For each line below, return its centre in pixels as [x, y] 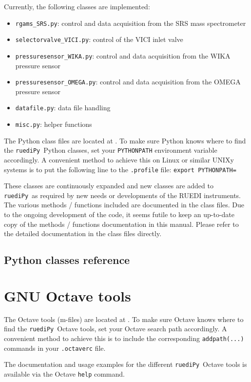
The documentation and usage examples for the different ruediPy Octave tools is [125, 364]
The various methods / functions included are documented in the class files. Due [124, 205]
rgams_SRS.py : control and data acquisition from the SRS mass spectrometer [131, 23]
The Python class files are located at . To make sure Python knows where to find [125, 140]
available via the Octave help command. [64, 373]
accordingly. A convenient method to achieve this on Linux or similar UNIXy [119, 159]
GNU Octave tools [68, 295]
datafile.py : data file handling [63, 108]
